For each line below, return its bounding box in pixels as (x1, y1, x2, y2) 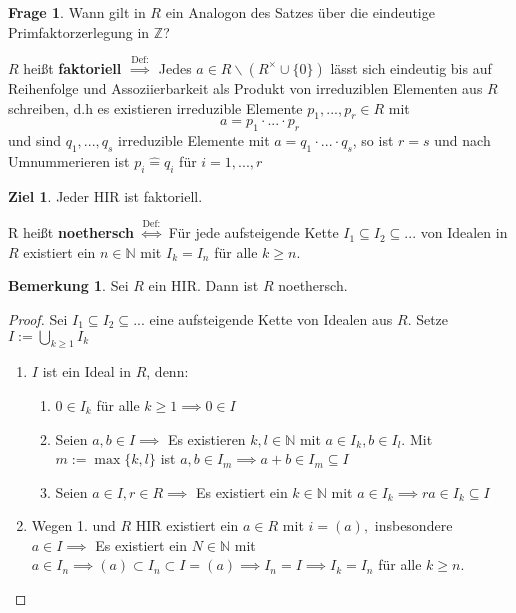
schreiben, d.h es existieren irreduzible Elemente (8, 97, 303, 118)
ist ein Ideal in (42, 361, 131, 382)
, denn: (146, 361, 189, 382)
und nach (434, 130, 491, 151)
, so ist (352, 130, 394, 151)
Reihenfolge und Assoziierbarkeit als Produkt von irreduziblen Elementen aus (8, 77, 483, 98)
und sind (8, 130, 61, 151)
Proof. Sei (8, 308, 68, 329)
